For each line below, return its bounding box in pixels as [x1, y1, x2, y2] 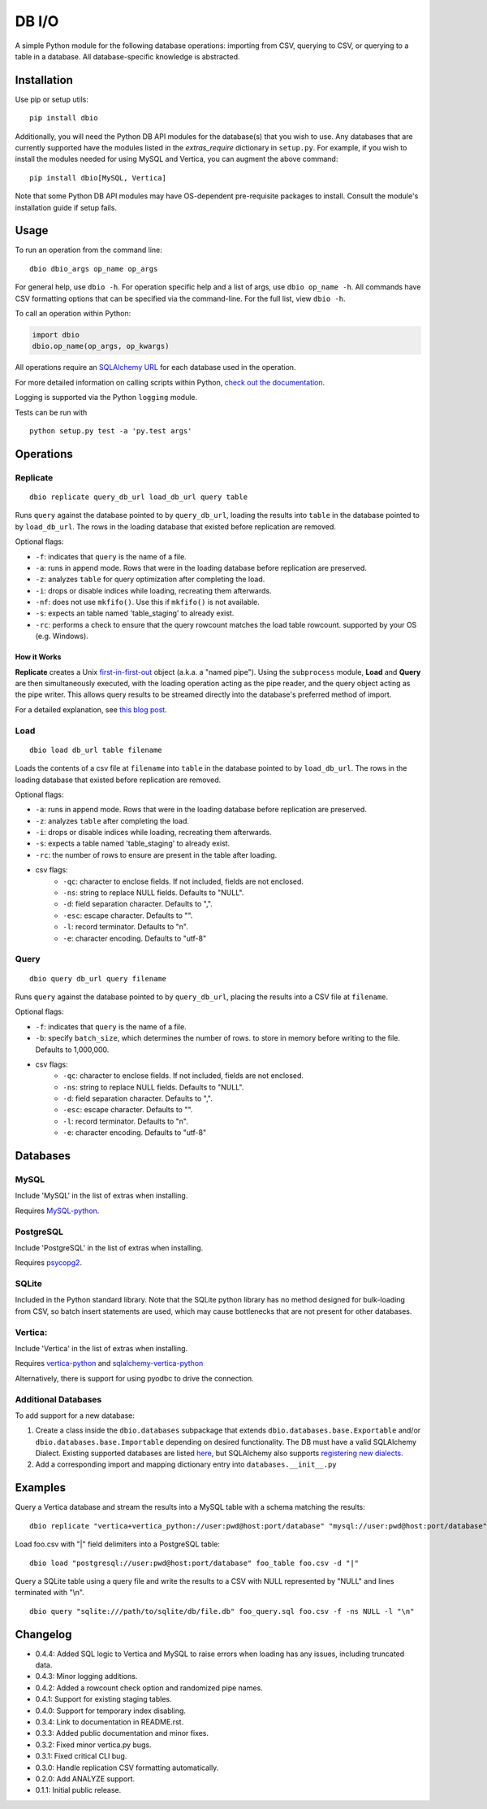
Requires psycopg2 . [15, 1258, 83, 1268]
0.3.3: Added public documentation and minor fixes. [35, 1729, 209, 1738]
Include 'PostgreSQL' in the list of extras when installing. [15, 1242, 204, 1252]
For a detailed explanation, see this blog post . [15, 704, 167, 715]
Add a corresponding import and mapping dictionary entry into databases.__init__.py [35, 1459, 337, 1469]
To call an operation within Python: [15, 309, 131, 319]
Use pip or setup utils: [15, 94, 88, 104]
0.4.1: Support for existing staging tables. [35, 1694, 172, 1704]
